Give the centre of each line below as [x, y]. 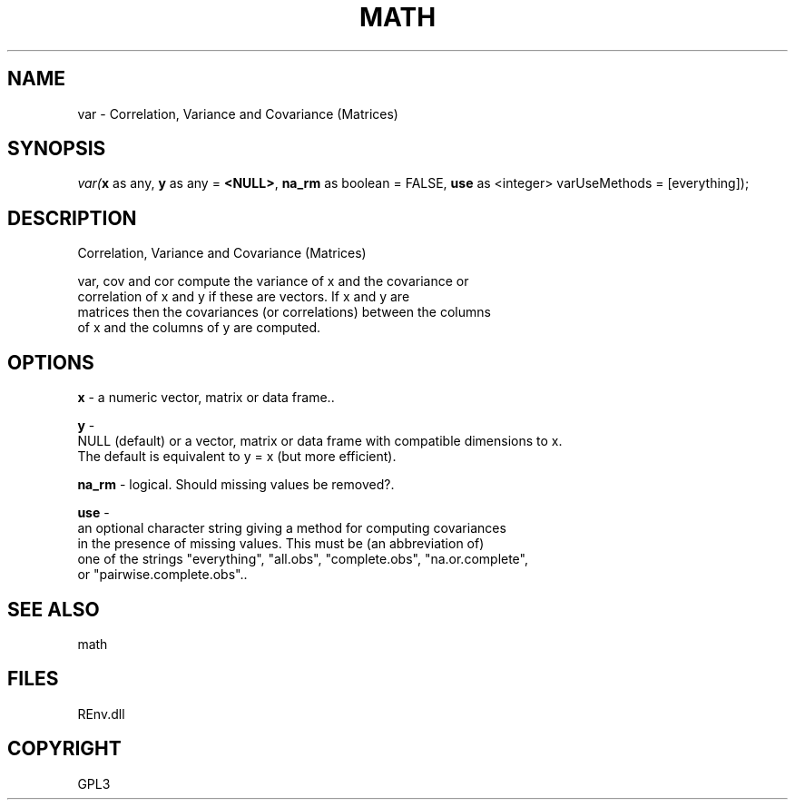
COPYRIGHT [64, 749]
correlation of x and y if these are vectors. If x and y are [244, 297]
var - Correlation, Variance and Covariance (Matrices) [238, 113]
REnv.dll [101, 714]
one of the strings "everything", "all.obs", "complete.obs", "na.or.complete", [303, 559]
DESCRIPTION [72, 218]
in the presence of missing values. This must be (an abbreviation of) [281, 544]
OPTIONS [51, 362]
